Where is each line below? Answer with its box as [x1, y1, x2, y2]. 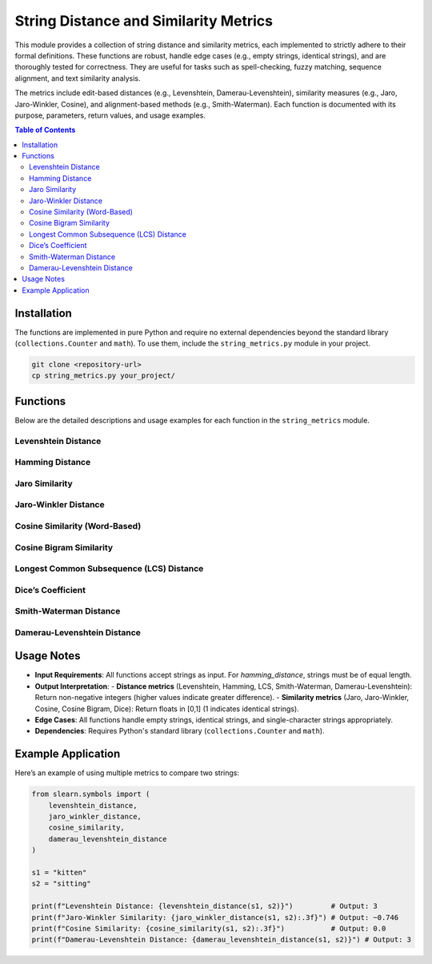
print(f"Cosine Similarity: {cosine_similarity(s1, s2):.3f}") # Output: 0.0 [31, 924, 386, 933]
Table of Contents [14, 125, 76, 135]
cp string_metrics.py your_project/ [31, 371, 176, 380]
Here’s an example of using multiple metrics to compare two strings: [14, 768, 240, 778]
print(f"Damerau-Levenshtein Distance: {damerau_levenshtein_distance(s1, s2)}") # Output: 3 [31, 935, 412, 944]
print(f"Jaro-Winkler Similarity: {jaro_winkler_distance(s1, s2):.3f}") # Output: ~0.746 [31, 913, 399, 922]
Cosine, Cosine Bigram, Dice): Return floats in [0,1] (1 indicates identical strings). [34, 704, 299, 714]
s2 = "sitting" [31, 879, 91, 888]
